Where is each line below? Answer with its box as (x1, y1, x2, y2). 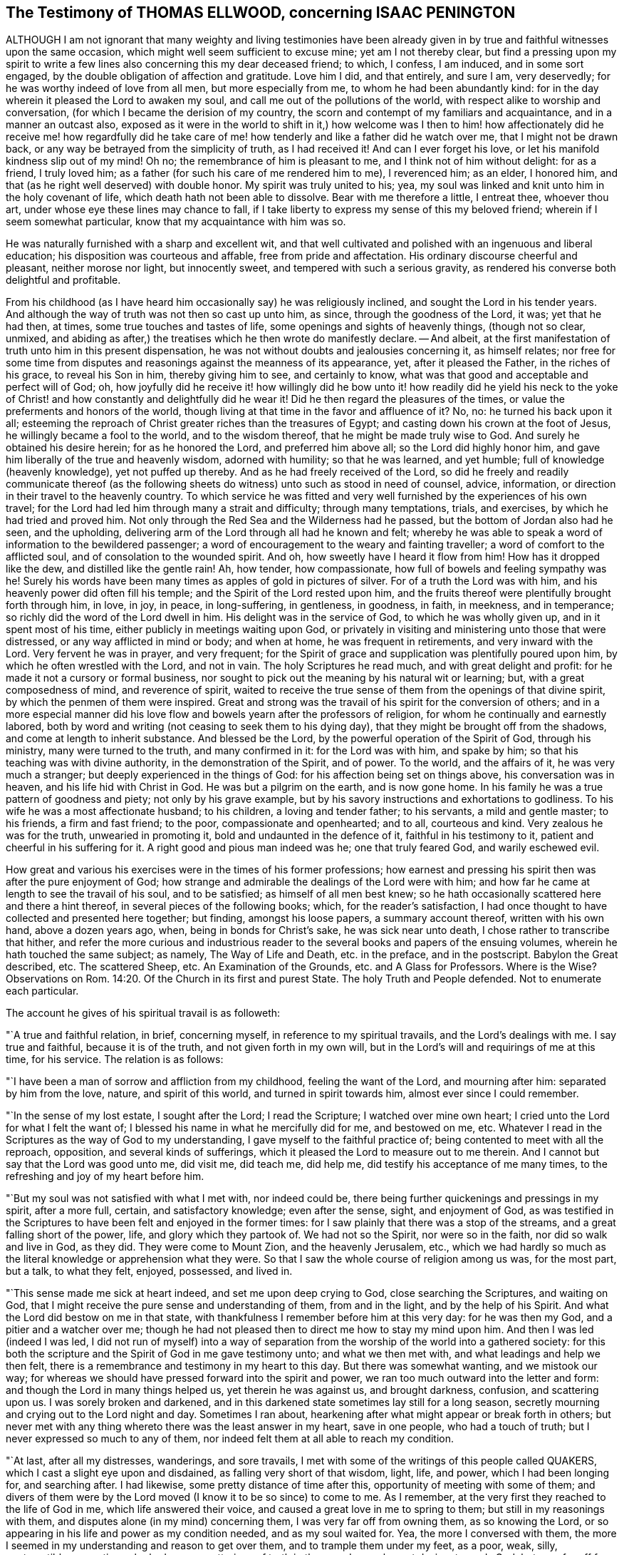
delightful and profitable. (6, 274, 121, 287)
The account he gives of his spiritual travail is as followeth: (6, 1007, 281, 1020)
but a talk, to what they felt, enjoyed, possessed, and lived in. (6, 1265, 293, 1278)
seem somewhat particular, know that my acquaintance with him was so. (6, 215, 346, 228)
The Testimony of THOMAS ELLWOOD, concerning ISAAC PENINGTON (6, 4, 516, 21)
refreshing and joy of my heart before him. (6, 1170, 204, 1183)
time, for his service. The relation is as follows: (6, 1053, 224, 1066)
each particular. (6, 985, 79, 997)
